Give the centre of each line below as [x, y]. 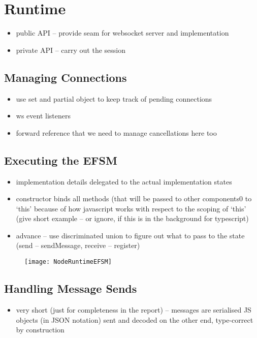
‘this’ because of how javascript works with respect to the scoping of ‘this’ [131, 208]
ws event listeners [43, 116]
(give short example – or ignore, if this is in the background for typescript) [132, 218]
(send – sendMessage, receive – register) [78, 245]
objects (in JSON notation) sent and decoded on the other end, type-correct [135, 319]
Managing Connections [66, 77]
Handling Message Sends [71, 288]
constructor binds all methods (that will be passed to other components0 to [134, 198]
